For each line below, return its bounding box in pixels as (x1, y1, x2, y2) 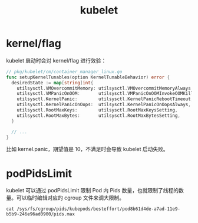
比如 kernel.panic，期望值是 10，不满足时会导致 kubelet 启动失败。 (6, 146, 169, 153)
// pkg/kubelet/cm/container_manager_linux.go (6, 68, 123, 74)
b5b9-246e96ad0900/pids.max (6, 211, 75, 217)
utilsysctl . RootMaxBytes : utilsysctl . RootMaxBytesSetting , (16, 113, 181, 119)
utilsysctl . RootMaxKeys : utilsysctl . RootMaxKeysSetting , (16, 107, 178, 113)
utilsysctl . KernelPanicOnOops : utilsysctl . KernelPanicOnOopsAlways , (16, 101, 192, 108)
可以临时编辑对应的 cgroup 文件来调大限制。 (16, 194, 125, 201)
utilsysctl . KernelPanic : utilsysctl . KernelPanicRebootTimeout (16, 96, 192, 102)
